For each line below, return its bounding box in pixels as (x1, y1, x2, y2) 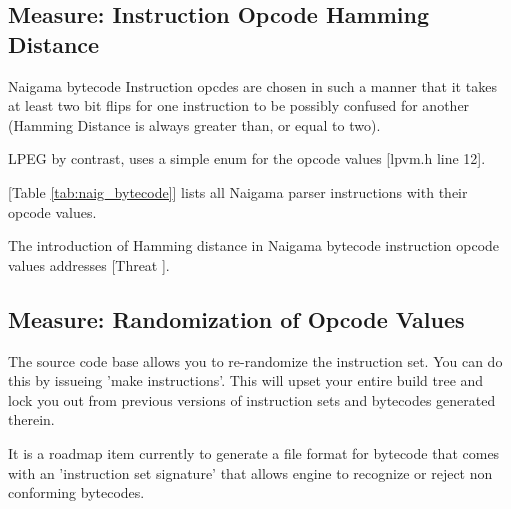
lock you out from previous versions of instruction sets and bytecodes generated (8, 389, 496, 410)
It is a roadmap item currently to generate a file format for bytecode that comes (8, 442, 500, 463)
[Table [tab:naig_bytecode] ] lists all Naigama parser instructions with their (8, 181, 468, 202)
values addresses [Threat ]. (8, 254, 170, 275)
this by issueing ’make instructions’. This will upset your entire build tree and (8, 370, 484, 391)
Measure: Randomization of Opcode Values (8, 303, 465, 334)
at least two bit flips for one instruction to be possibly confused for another (8, 95, 470, 116)
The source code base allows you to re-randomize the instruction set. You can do (8, 350, 503, 371)
